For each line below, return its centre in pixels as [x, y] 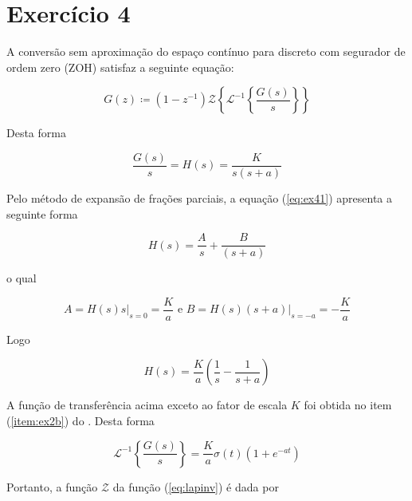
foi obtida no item [348, 405]
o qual [22, 278]
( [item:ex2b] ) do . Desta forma [80, 421]
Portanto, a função [52, 486]
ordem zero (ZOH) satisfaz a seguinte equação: [120, 67]
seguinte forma [42, 213]
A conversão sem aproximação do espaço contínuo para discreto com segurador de [206, 51]
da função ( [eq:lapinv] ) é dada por [196, 486]
